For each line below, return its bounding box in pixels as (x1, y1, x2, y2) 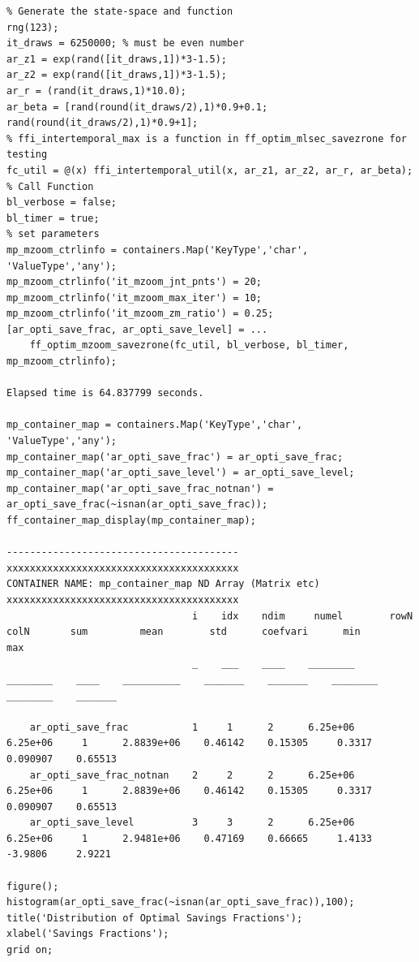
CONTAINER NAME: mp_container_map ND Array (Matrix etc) (6, 578, 320, 590)
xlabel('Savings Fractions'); (6, 928, 169, 940)
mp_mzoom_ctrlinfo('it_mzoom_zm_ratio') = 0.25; (6, 308, 274, 320)
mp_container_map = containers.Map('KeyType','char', (6, 419, 303, 431)
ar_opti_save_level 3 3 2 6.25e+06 (29, 817, 355, 829)
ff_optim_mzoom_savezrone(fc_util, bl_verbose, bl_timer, (29, 339, 349, 352)
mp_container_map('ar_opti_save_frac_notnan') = (6, 482, 274, 494)
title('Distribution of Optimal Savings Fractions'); (6, 912, 303, 924)
